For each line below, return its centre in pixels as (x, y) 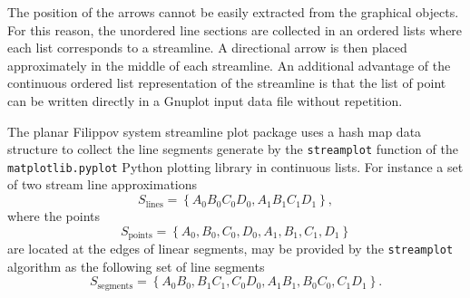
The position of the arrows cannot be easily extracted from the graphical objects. (233, 12)
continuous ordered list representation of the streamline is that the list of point (227, 83)
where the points (54, 216)
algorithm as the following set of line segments (136, 266)
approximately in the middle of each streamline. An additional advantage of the (229, 65)
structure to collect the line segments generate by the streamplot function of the (233, 149)
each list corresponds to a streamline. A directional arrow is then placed (207, 48)
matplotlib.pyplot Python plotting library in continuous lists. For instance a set (235, 166)
